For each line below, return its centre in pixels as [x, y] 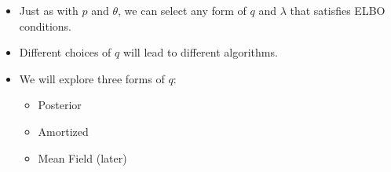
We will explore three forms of [92, 78]
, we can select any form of [182, 10]
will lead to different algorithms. [200, 52]
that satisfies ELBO [338, 10]
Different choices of [65, 52]
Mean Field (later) [82, 157]
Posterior [60, 105]
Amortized [63, 131]
